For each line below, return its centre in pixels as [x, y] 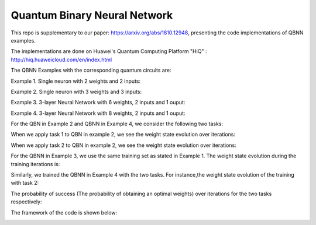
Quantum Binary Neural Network [92, 15]
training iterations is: [35, 164]
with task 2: [25, 183]
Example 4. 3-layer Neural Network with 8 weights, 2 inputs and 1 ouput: [98, 113]
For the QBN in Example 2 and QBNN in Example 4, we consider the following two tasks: [117, 124]
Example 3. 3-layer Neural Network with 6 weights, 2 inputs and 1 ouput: [98, 103]
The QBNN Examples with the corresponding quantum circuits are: [91, 71]
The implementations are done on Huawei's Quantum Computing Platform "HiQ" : [109, 51]
